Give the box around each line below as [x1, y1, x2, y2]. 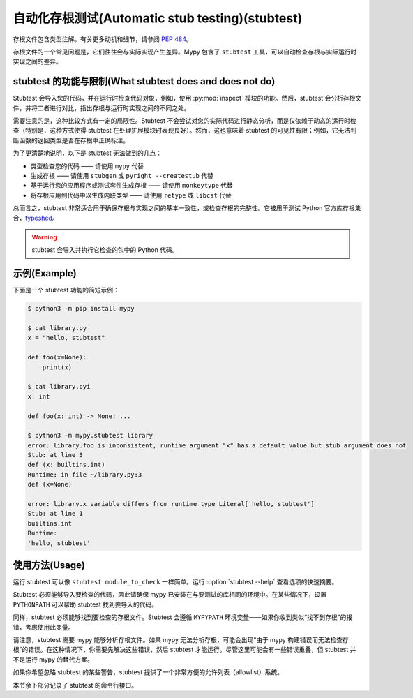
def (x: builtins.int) [27, 461, 105, 469]
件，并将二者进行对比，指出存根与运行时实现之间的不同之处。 [13, 103, 190, 112]
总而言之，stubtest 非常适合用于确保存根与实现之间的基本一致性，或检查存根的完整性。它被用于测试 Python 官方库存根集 [13, 204, 361, 212]
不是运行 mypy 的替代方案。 [13, 655, 93, 663]
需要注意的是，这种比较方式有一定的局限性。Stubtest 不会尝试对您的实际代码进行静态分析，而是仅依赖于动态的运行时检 [13, 117, 356, 125]
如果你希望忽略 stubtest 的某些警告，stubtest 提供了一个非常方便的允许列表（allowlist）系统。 [13, 668, 284, 676]
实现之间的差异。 [13, 57, 62, 66]
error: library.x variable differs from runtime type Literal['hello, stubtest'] [27, 500, 315, 508]
